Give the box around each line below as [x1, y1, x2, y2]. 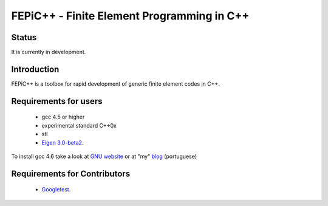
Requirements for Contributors [11, 168, 131, 179]
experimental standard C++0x [41, 122, 117, 129]
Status [11, 32, 37, 43]
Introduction [11, 64, 60, 74]
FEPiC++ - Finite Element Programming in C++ [11, 9, 250, 22]
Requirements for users [11, 96, 103, 106]
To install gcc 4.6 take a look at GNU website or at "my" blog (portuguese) [11, 153, 197, 160]
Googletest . [41, 186, 71, 193]
